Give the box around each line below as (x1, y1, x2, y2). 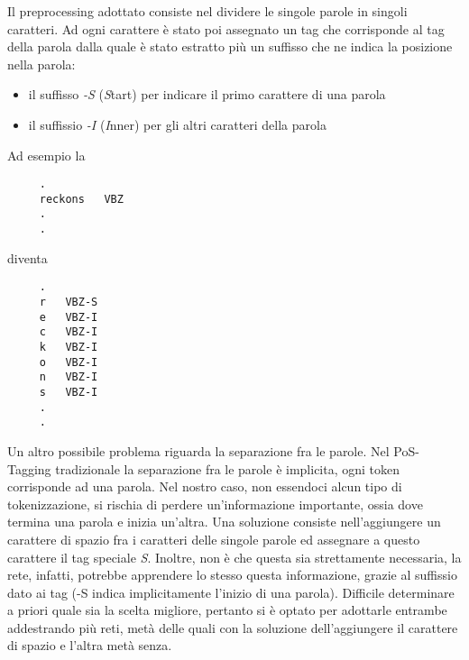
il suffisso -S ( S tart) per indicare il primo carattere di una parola (28, 85, 386, 104)
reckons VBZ (39, 192, 124, 206)
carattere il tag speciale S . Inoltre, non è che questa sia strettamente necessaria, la (7, 547, 462, 566)
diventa (7, 248, 48, 267)
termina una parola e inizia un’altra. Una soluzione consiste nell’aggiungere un (7, 512, 441, 531)
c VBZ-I (39, 325, 98, 339)
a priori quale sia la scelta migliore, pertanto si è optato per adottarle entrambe (7, 600, 447, 619)
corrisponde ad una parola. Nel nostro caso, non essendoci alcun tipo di (7, 477, 402, 496)
